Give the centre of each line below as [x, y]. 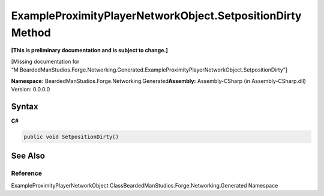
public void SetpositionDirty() [71, 136]
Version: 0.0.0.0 [31, 89]
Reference [26, 173]
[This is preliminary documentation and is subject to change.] [89, 51]
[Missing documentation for [45, 61]
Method [31, 32]
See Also [28, 156]
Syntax [25, 106]
